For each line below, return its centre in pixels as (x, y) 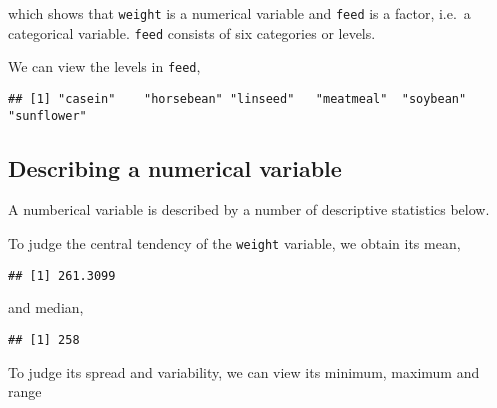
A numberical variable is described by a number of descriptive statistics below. (249, 209)
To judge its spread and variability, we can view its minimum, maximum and (244, 371)
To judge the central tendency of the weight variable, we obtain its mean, (234, 243)
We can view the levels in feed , (104, 66)
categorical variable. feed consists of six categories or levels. (192, 32)
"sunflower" (47, 115)
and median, (46, 307)
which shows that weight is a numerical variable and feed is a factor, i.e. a (239, 13)
